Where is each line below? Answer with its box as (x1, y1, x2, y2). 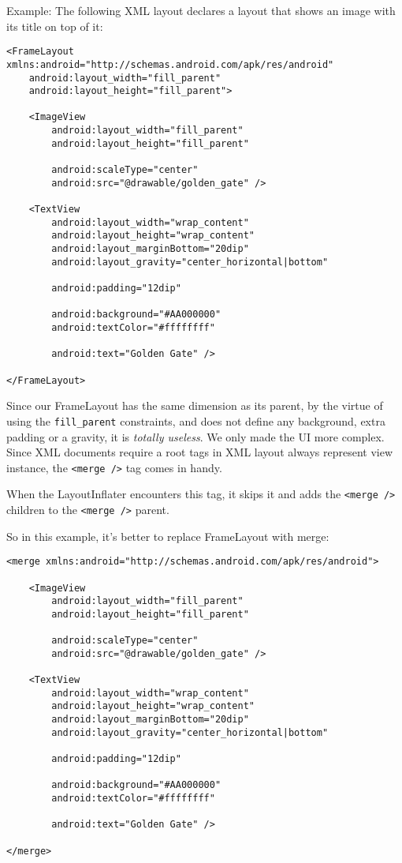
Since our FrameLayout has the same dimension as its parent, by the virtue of (6, 397, 383, 414)
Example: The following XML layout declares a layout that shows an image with (6, 2, 396, 18)
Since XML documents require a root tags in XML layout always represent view (6, 444, 393, 460)
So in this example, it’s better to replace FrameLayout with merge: (6, 527, 329, 544)
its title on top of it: (6, 17, 103, 34)
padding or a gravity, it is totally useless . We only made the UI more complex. (6, 428, 385, 445)
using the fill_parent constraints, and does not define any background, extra (6, 412, 385, 429)
